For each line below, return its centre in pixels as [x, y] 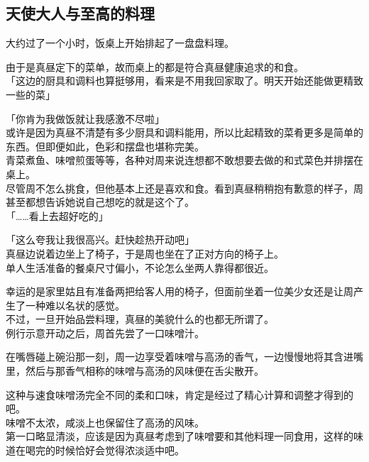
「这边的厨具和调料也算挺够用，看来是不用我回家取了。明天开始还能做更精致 [184, 81]
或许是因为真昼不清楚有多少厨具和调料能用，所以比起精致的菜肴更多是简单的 [184, 132]
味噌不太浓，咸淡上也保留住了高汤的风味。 [105, 422]
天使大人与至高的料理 [80, 13]
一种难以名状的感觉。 [75, 305]
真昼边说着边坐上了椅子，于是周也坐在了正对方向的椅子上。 [145, 253]
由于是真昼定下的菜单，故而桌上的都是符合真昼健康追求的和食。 [155, 66]
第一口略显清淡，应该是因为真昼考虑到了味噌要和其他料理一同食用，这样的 [180, 436]
